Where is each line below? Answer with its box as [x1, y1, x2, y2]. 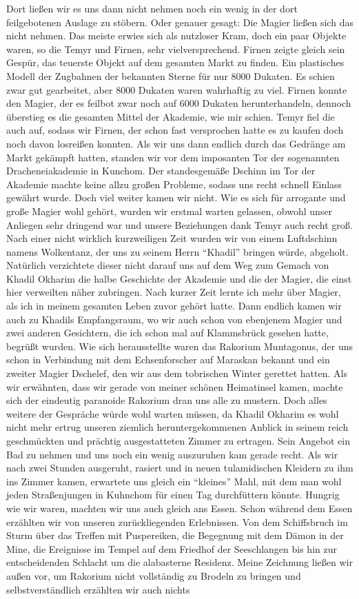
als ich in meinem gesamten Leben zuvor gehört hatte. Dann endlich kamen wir [6, 298, 342, 313]
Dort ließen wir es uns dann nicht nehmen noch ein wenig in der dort [6, 1, 298, 15]
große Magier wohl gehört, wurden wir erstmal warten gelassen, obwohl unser [6, 203, 333, 218]
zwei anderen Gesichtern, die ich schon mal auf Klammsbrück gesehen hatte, [6, 325, 329, 340]
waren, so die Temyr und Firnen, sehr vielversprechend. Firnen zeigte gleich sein [6, 41, 345, 56]
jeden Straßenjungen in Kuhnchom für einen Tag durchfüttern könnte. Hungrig [6, 487, 340, 502]
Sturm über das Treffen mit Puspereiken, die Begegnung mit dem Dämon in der [6, 528, 344, 542]
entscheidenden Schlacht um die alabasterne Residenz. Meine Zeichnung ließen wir [6, 555, 353, 569]
